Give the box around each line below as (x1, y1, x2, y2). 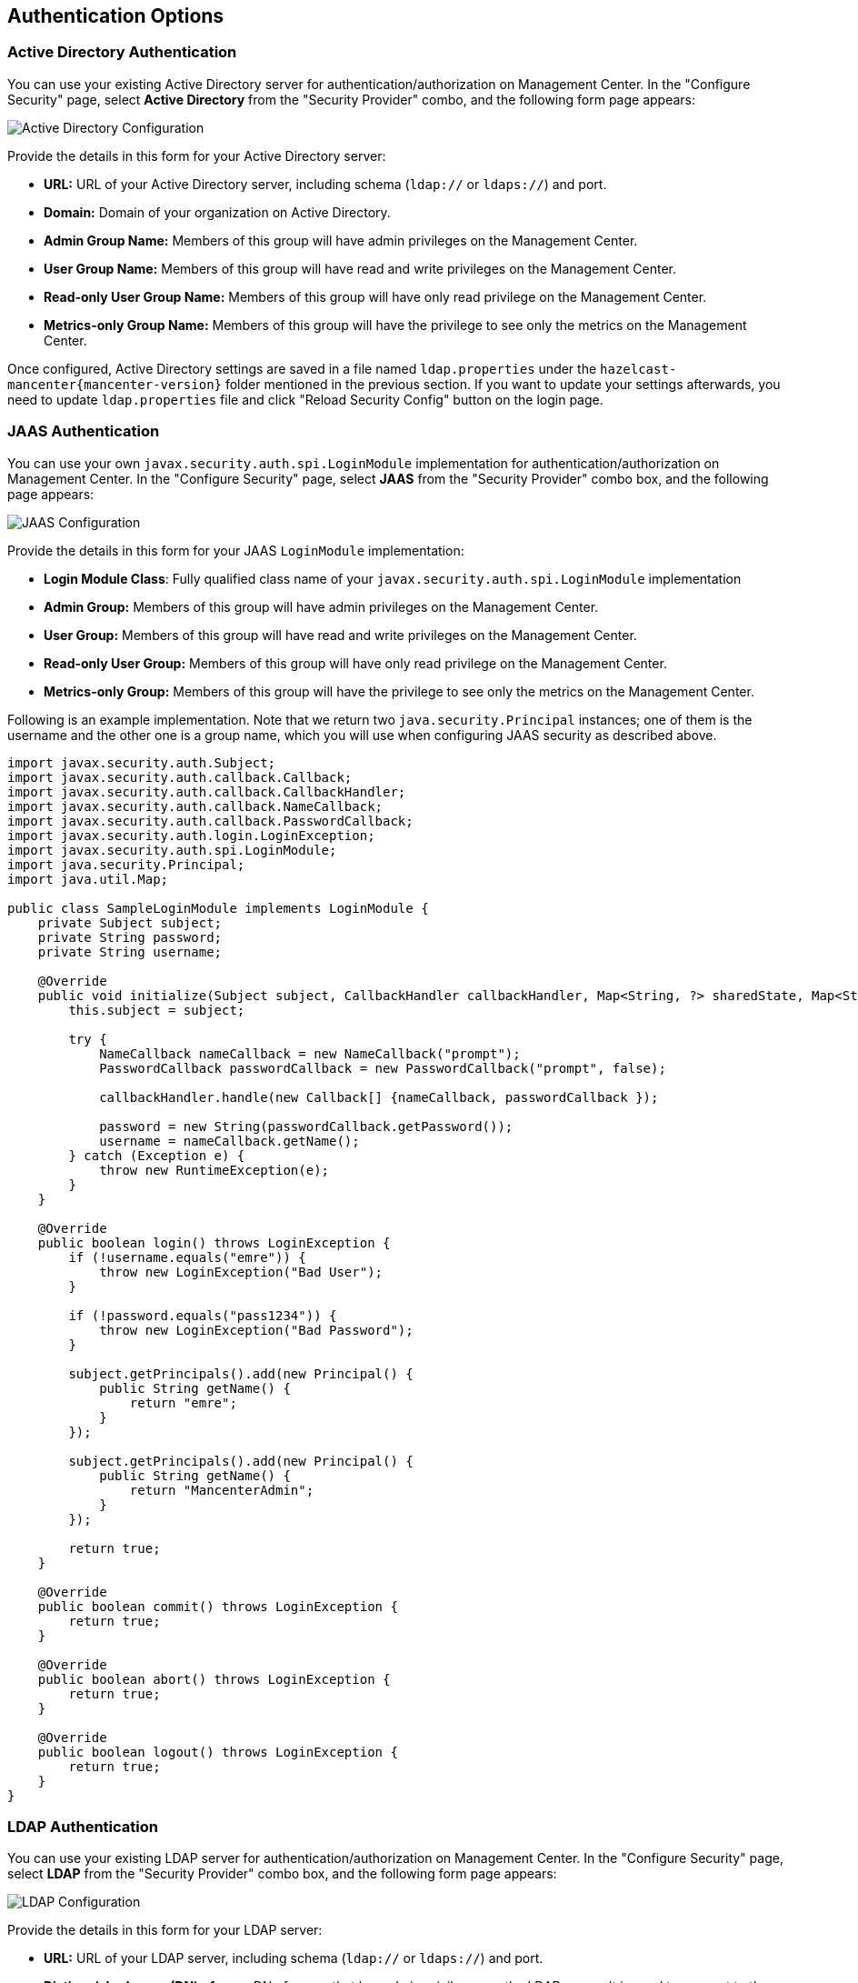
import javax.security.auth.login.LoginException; (7, 827, 375, 843)
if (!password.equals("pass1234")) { (68, 1307, 337, 1323)
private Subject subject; (37, 915, 223, 930)
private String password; (37, 929, 223, 945)
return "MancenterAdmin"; (129, 1482, 314, 1497)
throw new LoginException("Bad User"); (99, 1264, 384, 1279)
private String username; (37, 944, 223, 959)
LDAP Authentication (7, 1817, 158, 1836)
